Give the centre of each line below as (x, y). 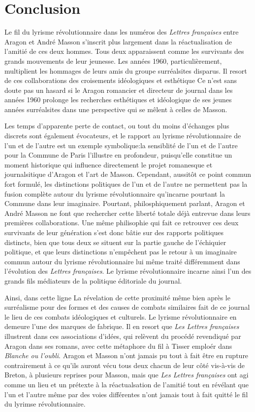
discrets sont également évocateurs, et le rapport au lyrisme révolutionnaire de (123, 136)
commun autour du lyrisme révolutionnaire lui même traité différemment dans (122, 261)
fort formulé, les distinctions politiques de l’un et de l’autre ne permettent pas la (126, 184)
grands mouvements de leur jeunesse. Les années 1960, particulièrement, (113, 61)
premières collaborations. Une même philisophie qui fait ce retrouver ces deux (122, 223)
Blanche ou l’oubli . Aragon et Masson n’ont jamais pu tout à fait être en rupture (127, 355)
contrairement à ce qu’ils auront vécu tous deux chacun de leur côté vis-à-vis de (125, 365)
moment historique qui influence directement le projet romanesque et (109, 164)
